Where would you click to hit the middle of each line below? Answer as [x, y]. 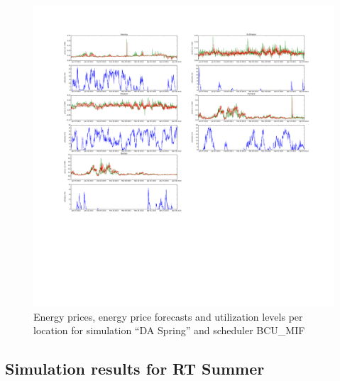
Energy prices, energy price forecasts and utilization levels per [168, 316]
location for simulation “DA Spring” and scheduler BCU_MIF [169, 330]
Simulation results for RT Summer [135, 369]
